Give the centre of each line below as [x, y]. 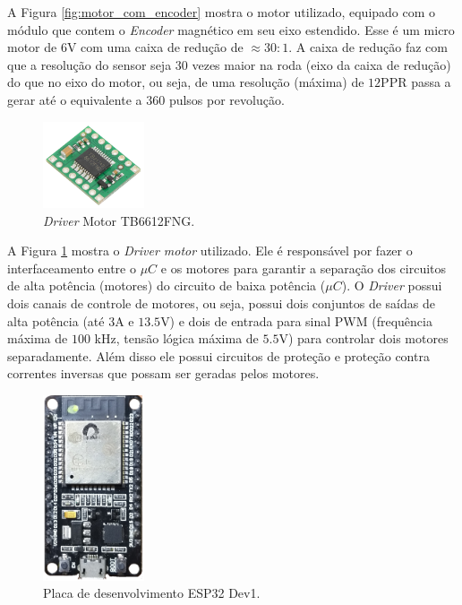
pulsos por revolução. [227, 99]
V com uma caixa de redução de [155, 47]
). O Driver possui [392, 285]
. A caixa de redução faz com [368, 47]
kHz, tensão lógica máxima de [176, 338]
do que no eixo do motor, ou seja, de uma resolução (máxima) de [186, 82]
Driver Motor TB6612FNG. [119, 220]
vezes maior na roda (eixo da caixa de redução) [321, 64]
